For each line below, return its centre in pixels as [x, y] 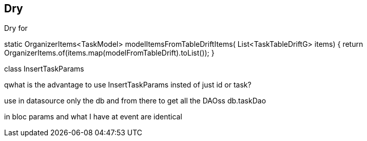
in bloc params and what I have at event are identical [93, 117]
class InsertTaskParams [44, 69]
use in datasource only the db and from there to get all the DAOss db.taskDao [135, 101]
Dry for [16, 28]
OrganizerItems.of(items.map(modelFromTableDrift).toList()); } [109, 53]
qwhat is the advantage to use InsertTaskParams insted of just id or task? [128, 85]
